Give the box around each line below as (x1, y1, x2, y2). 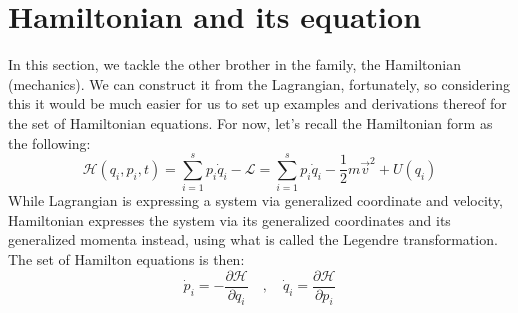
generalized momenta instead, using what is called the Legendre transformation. (8, 229, 498, 250)
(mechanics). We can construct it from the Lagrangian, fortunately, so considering (8, 73, 510, 94)
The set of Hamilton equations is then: (8, 249, 245, 269)
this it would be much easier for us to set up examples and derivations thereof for (8, 93, 507, 114)
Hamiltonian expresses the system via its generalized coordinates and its (8, 209, 451, 230)
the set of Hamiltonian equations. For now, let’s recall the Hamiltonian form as (8, 112, 493, 133)
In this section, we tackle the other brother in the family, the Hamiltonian (8, 54, 461, 75)
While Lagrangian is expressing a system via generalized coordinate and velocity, (8, 190, 504, 211)
